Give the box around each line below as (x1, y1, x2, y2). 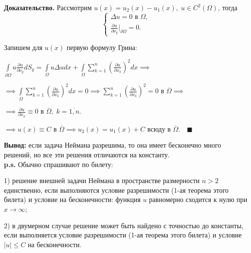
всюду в (147, 123, 171, 134)
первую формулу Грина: (66, 42, 137, 52)
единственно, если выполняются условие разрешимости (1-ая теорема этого (4, 185, 229, 195)
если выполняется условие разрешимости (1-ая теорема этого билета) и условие (4, 230, 242, 240)
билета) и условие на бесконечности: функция (4, 194, 141, 204)
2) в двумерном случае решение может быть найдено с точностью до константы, (4, 220, 244, 230)
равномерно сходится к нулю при (149, 194, 248, 204)
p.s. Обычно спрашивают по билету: (4, 159, 113, 169)
